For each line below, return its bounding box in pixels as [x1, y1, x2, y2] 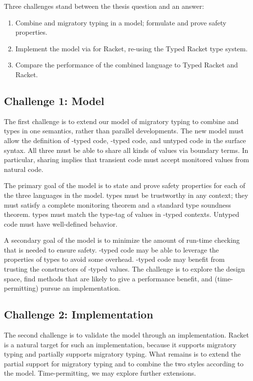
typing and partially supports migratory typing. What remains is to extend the [4, 349, 241, 359]
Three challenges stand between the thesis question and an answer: [4, 1, 204, 11]
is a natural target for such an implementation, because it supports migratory [4, 339, 236, 349]
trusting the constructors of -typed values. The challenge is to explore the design [4, 264, 245, 274]
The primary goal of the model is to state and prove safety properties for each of [4, 180, 246, 190]
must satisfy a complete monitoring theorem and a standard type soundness [4, 199, 231, 210]
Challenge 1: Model [4, 93, 105, 108]
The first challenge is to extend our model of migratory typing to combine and [4, 116, 239, 126]
